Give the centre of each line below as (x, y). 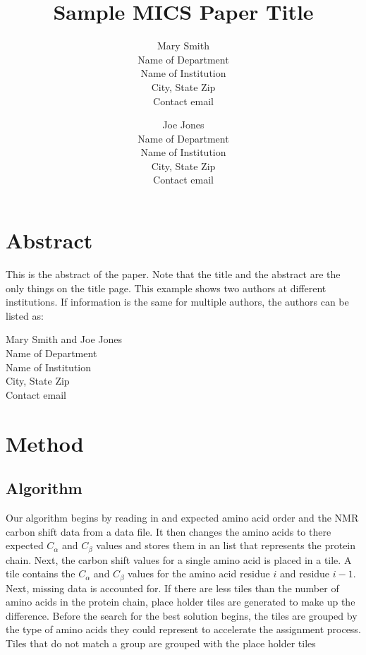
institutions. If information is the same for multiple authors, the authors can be (177, 302)
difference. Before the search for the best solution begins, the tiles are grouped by (182, 615)
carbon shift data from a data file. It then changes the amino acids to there (169, 531)
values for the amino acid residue (199, 573)
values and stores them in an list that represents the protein (226, 545)
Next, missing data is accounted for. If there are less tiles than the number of (172, 588)
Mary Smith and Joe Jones (64, 339)
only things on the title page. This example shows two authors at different (166, 288)
